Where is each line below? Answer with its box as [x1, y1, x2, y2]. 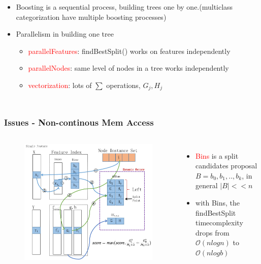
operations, [106, 79, 141, 90]
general [195, 180, 218, 191]
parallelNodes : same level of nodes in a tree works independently [28, 63, 229, 73]
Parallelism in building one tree [16, 28, 114, 39]
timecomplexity [195, 217, 243, 228]
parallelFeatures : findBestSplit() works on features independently [28, 45, 231, 56]
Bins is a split [195, 150, 239, 161]
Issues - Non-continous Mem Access [4, 116, 154, 129]
